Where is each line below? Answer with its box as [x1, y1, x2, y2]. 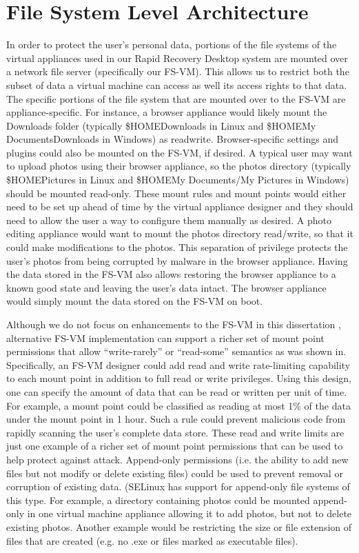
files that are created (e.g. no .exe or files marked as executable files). [6, 533, 298, 547]
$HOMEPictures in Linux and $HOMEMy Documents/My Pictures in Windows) [6, 172, 349, 187]
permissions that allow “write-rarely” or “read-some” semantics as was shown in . [6, 344, 347, 359]
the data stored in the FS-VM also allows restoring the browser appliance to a [6, 267, 336, 281]
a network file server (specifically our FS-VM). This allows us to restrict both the [6, 64, 349, 79]
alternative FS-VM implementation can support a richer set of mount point [6, 330, 325, 345]
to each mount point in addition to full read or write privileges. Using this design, [6, 371, 352, 385]
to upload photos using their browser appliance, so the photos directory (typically [6, 159, 351, 173]
